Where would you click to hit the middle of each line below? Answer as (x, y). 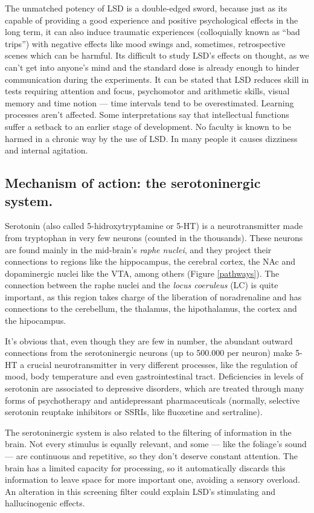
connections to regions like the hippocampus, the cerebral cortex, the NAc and (150, 261)
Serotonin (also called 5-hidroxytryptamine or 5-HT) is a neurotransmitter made (154, 226)
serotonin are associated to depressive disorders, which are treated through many (155, 388)
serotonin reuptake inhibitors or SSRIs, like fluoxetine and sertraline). (134, 412)
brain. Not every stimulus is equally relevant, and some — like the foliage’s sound (156, 444)
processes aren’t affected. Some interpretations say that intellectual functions (147, 115)
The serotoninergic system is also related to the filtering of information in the (148, 432)
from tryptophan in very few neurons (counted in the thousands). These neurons (154, 237)
